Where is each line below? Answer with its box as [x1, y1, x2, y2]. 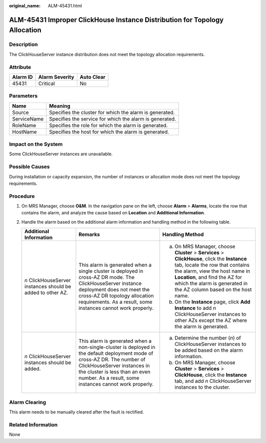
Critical [38, 80, 55, 87]
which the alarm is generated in [174, 280, 248, 287]
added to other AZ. [24, 289, 68, 296]
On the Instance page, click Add [174, 299, 251, 306]
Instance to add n [174, 305, 216, 311]
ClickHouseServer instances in [78, 362, 150, 369]
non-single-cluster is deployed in [78, 344, 155, 351]
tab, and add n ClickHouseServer [174, 377, 252, 384]
